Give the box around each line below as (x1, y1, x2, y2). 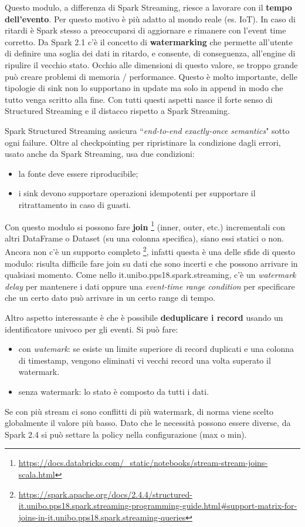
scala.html (18, 468, 55, 480)
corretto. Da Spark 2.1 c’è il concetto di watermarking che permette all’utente (5, 35, 293, 48)
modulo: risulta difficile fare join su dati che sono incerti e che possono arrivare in (5, 257, 298, 269)
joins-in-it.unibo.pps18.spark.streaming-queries (18, 511, 186, 523)
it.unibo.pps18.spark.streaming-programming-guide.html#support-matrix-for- (18, 499, 297, 512)
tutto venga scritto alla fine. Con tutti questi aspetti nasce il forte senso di (5, 93, 273, 105)
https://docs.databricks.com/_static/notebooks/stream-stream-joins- (18, 456, 268, 469)
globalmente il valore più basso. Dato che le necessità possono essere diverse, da (5, 417, 291, 429)
